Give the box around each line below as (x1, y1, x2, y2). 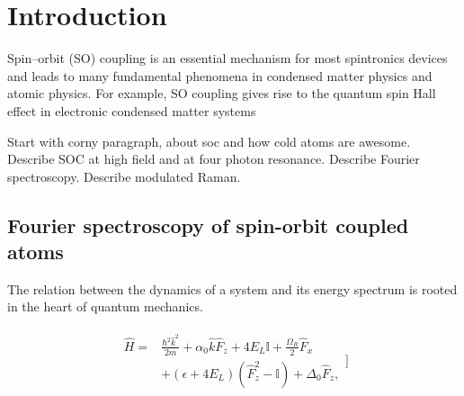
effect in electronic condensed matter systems (7, 101, 256, 120)
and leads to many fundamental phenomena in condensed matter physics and (7, 66, 433, 85)
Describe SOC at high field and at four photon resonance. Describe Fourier (7, 149, 420, 168)
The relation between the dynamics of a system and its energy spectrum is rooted (7, 279, 458, 298)
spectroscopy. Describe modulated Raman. (7, 166, 241, 185)
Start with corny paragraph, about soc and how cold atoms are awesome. (7, 131, 411, 150)
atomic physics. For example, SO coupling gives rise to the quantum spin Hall (7, 84, 436, 103)
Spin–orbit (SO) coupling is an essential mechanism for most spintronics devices (7, 49, 448, 67)
